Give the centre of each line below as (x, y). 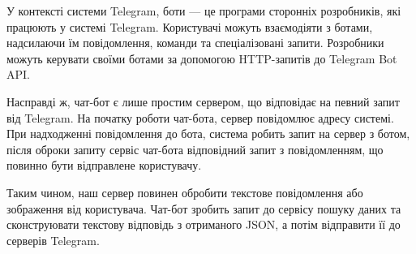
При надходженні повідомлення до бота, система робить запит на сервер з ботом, (208, 133)
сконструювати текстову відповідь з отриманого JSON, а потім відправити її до (204, 224)
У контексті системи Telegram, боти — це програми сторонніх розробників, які (204, 11)
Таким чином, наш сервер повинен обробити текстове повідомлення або (185, 192)
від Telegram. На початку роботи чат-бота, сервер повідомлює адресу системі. (200, 117)
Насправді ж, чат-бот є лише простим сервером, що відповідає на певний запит (203, 101)
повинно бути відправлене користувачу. (104, 165)
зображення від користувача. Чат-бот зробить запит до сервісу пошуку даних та (204, 208)
